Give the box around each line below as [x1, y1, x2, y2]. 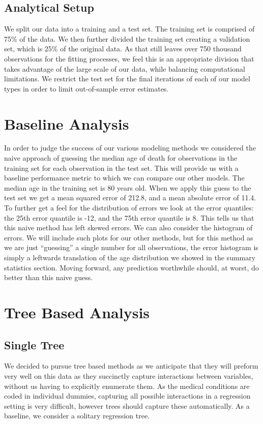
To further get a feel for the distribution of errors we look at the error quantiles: [4, 202, 254, 213]
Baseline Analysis [4, 113, 129, 134]
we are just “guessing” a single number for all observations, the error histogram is [4, 242, 258, 253]
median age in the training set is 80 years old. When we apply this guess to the [4, 182, 251, 193]
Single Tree [4, 337, 65, 352]
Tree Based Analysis [4, 301, 150, 322]
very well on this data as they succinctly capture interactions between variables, [4, 370, 253, 381]
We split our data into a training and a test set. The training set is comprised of [4, 23, 255, 34]
